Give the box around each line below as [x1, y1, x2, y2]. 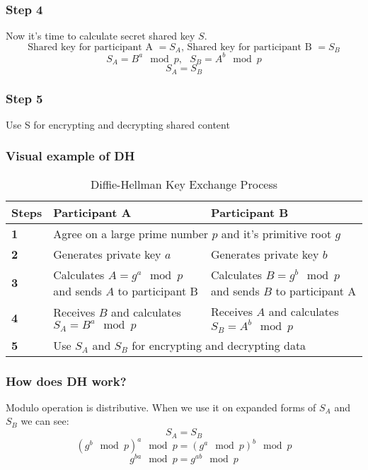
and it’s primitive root [221, 225, 332, 242]
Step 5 [6, 89, 43, 107]
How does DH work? [6, 372, 127, 389]
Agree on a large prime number [53, 225, 209, 242]
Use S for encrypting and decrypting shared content [6, 117, 230, 131]
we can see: [21, 413, 69, 428]
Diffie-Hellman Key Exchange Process [91, 175, 277, 192]
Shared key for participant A [28, 42, 153, 52]
